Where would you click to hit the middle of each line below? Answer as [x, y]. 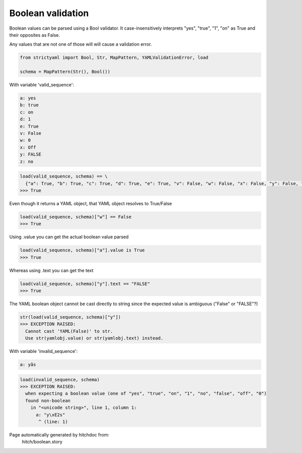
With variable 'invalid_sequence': [44, 351]
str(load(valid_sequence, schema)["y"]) [70, 317]
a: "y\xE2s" [51, 415]
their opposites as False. [35, 35]
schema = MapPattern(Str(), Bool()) [65, 72]
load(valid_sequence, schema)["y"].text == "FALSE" [85, 284]
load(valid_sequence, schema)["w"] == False [76, 217]
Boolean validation [49, 13]
